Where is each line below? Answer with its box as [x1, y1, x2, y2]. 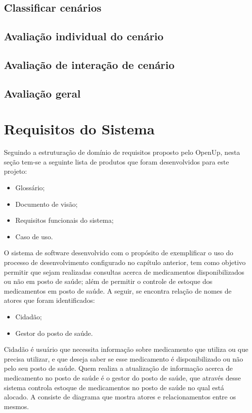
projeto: [4, 166, 27, 176]
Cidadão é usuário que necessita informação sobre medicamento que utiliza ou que [4, 344, 249, 354]
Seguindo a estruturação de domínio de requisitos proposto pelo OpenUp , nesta [4, 147, 240, 157]
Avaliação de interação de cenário [4, 57, 175, 72]
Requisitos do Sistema [4, 119, 155, 139]
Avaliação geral [4, 85, 81, 100]
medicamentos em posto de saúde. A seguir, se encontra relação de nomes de [4, 285, 232, 296]
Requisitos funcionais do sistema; [15, 215, 114, 225]
